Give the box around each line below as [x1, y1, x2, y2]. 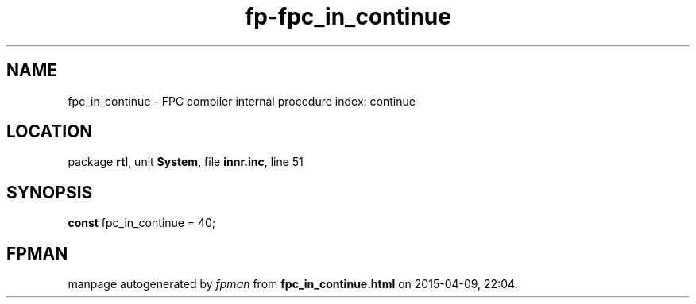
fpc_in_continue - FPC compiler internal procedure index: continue [68, 94, 416, 108]
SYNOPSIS [6, 182, 93, 202]
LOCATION [6, 121, 93, 142]
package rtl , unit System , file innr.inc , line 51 [68, 155, 304, 169]
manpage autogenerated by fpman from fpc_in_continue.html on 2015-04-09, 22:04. [68, 277, 518, 291]
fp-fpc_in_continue [245, 3, 451, 30]
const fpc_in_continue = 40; [68, 216, 216, 230]
